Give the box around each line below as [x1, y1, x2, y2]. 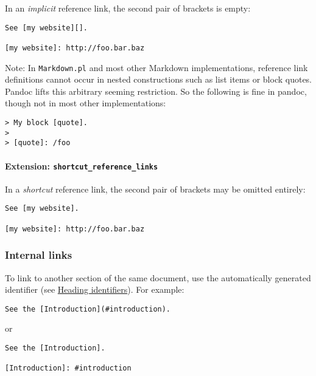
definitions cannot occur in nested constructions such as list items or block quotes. [5, 73, 312, 86]
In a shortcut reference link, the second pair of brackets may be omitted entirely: [5, 182, 306, 195]
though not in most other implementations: [5, 97, 166, 109]
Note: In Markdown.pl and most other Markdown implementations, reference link [5, 61, 308, 73]
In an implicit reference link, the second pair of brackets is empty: [5, 2, 251, 14]
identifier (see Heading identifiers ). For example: [5, 283, 184, 296]
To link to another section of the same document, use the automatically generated [5, 271, 311, 284]
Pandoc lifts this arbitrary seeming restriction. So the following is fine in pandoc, [5, 84, 307, 97]
